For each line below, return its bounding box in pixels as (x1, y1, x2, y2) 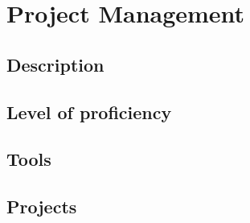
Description (6, 52, 105, 76)
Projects (6, 194, 77, 219)
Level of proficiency (6, 99, 172, 124)
